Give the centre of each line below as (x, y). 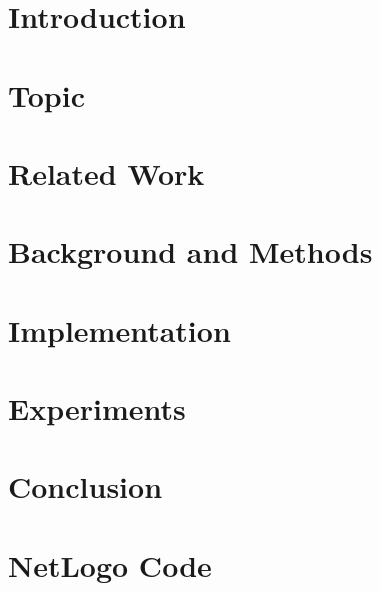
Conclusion (85, 486)
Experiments (97, 408)
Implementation (119, 329)
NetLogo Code (110, 564)
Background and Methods (190, 251)
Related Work (106, 172)
